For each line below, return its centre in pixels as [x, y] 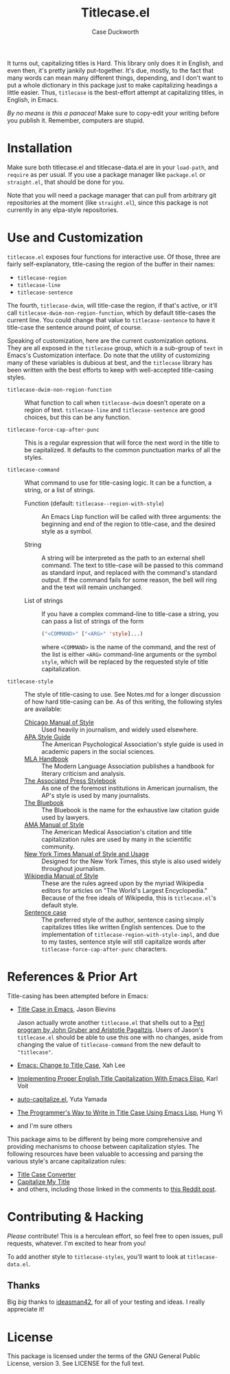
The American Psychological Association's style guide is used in [133, 744]
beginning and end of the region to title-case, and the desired [129, 524]
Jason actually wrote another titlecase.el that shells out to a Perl [111, 1022]
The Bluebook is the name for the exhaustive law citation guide [130, 810]
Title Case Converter [46, 1174]
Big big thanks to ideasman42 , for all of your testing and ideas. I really [106, 1302]
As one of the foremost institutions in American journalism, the [130, 788]
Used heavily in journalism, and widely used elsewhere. [120, 729]
